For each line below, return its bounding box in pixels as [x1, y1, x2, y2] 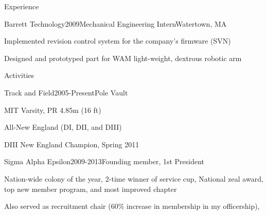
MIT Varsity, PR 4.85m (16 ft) [4, 104, 101, 115]
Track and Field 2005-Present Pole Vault [4, 87, 128, 97]
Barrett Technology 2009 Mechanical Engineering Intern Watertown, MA [4, 18, 227, 29]
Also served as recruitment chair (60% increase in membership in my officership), [4, 201, 260, 211]
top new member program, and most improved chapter [4, 183, 177, 194]
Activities [4, 70, 34, 81]
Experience [4, 1, 39, 11]
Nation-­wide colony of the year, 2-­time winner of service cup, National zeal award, [4, 173, 263, 184]
